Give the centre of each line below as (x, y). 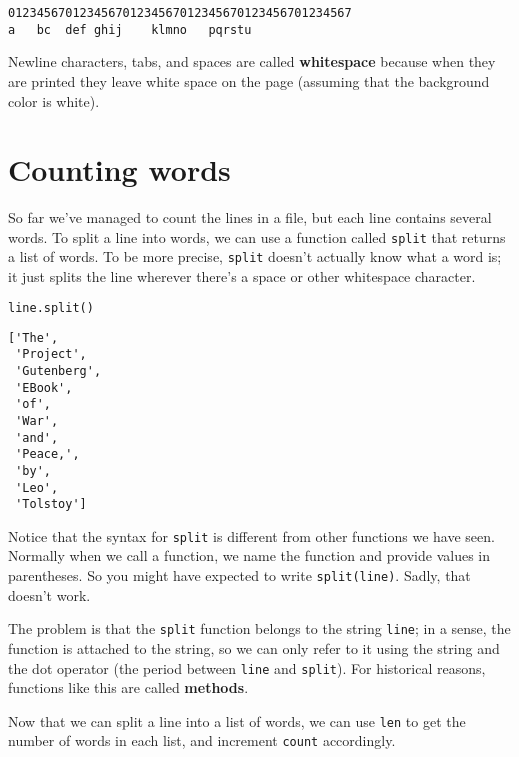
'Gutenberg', (58, 370)
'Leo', (37, 487)
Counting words (119, 169)
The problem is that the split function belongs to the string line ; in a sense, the (259, 628)
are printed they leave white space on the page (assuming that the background (249, 80)
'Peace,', (47, 454)
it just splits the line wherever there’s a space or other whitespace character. (242, 276)
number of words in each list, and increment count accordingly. (202, 740)
